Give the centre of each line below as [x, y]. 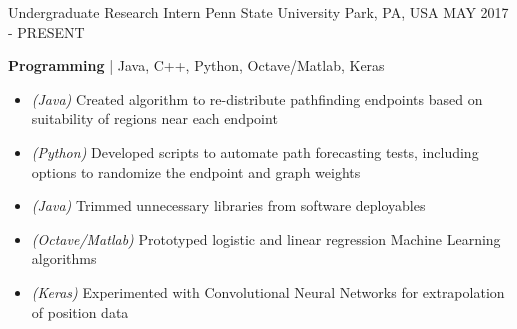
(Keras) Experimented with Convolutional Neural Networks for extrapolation [268, 291]
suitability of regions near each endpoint [154, 118]
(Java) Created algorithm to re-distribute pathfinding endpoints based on [257, 98]
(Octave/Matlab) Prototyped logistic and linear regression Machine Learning [266, 238]
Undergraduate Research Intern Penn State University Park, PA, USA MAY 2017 [258, 12]
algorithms [64, 258]
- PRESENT [46, 31]
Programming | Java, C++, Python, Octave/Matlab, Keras [196, 65]
